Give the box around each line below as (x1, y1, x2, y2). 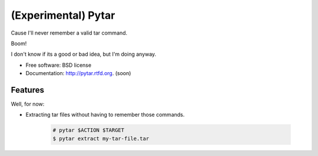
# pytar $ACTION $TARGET (52, 127, 125, 134)
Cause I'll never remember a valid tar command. (11, 29, 128, 36)
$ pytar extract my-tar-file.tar (52, 135, 150, 142)
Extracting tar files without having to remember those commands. (25, 111, 185, 118)
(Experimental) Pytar (11, 9, 115, 22)
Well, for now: (11, 100, 45, 108)
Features (11, 85, 44, 95)
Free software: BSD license (25, 62, 91, 69)
